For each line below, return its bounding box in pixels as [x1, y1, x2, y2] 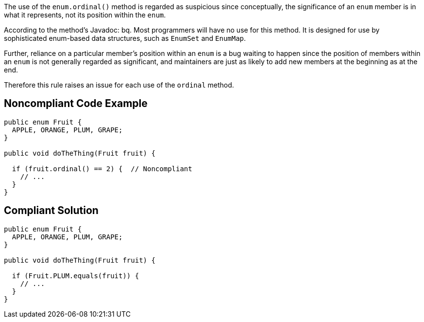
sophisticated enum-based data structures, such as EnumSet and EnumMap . [4, 34, 246, 42]
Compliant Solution [4, 204, 99, 217]
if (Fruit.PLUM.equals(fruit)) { [12, 271, 139, 280]
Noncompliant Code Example [4, 97, 148, 110]
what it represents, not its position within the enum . [4, 11, 166, 19]
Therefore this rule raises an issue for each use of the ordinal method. [4, 81, 234, 89]
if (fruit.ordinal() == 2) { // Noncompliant [12, 164, 192, 173]
